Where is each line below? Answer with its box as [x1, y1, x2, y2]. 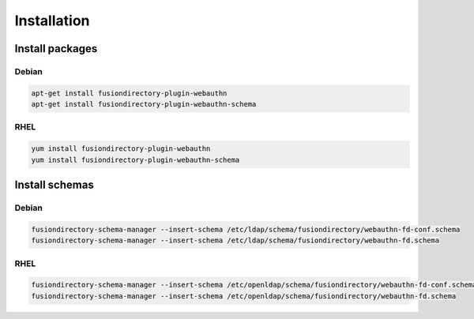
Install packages [14, 42, 98, 55]
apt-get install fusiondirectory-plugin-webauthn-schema [31, 99, 257, 109]
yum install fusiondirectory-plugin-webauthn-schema [31, 155, 240, 164]
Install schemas [14, 178, 94, 192]
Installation [14, 12, 90, 29]
